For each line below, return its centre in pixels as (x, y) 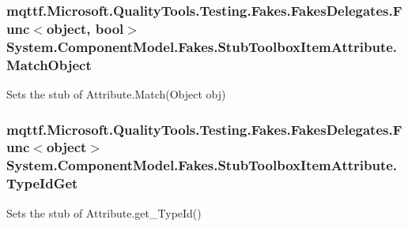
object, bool (85, 28)
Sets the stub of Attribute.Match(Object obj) (116, 93)
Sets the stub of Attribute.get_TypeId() (104, 212)
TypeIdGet (42, 183)
